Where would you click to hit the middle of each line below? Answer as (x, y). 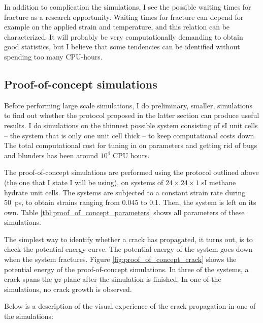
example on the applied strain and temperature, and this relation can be (117, 27)
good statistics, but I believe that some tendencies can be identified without (122, 47)
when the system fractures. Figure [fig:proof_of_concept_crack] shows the (120, 259)
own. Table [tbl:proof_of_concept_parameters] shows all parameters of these (124, 212)
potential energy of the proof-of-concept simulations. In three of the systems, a (126, 269)
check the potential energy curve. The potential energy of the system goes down (128, 249)
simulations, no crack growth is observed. (68, 289)
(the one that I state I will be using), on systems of (84, 182)
